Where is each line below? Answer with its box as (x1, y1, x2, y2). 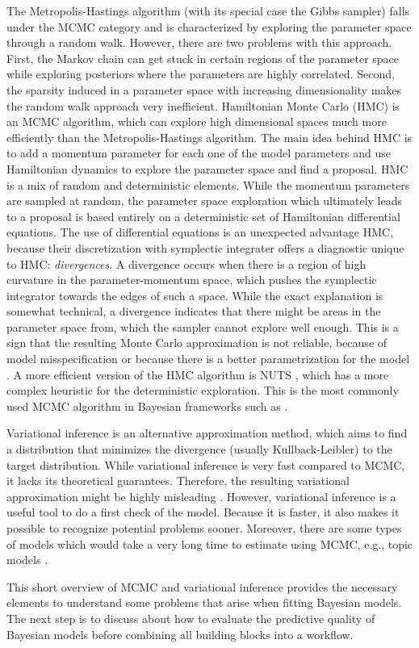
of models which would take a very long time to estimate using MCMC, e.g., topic (6, 535, 413, 552)
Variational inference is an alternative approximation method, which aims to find (6, 424, 408, 441)
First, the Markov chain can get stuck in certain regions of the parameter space (6, 49, 400, 66)
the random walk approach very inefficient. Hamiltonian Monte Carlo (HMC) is (6, 97, 400, 114)
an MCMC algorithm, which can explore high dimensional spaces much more (6, 113, 387, 130)
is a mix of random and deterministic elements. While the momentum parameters (6, 176, 410, 193)
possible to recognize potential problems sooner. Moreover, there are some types (6, 520, 402, 536)
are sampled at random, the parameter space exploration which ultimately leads (6, 192, 403, 209)
